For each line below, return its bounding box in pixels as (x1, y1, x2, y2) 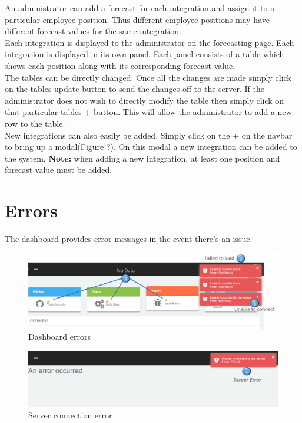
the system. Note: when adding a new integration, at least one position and (5, 152, 280, 164)
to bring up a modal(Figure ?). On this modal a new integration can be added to (5, 140, 297, 153)
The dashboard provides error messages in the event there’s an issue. (5, 232, 253, 245)
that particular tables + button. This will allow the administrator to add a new (5, 106, 292, 118)
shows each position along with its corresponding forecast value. (5, 59, 235, 71)
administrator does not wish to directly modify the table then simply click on (5, 94, 284, 106)
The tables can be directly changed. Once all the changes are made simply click (5, 71, 291, 83)
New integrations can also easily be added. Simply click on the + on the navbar (5, 129, 293, 141)
